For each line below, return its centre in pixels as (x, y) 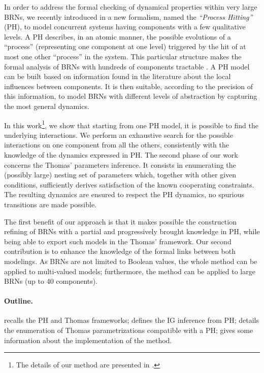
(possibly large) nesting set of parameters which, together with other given (120, 175)
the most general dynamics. (47, 106)
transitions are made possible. (50, 204)
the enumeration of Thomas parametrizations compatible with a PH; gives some (129, 330)
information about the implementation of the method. (88, 340)
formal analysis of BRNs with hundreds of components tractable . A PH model (127, 66)
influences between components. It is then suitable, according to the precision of (129, 86)
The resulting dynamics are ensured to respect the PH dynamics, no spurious (124, 194)
